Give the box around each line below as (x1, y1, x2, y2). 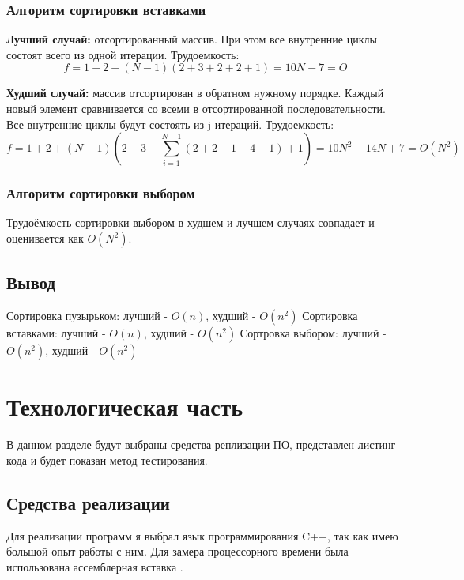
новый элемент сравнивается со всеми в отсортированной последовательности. (6, 100, 386, 116)
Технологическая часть (6, 390, 243, 423)
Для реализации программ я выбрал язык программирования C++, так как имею (6, 527, 398, 544)
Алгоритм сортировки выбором (6, 183, 195, 203)
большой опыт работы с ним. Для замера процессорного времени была (6, 543, 349, 559)
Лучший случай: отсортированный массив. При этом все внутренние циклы (6, 31, 377, 47)
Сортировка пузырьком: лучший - (6, 307, 168, 324)
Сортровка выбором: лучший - (240, 325, 387, 341)
